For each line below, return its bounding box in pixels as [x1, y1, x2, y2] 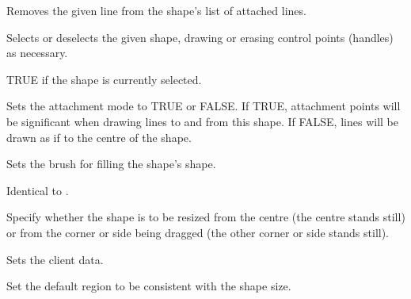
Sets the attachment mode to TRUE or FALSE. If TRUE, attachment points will [6, 98, 401, 114]
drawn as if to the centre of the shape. [6, 128, 192, 145]
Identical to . [6, 182, 69, 198]
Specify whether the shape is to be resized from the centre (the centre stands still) [6, 209, 405, 225]
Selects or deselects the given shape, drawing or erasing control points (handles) [6, 29, 394, 45]
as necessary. [6, 44, 68, 61]
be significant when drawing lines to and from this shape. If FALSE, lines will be [6, 113, 398, 129]
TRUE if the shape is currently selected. [6, 71, 202, 87]
